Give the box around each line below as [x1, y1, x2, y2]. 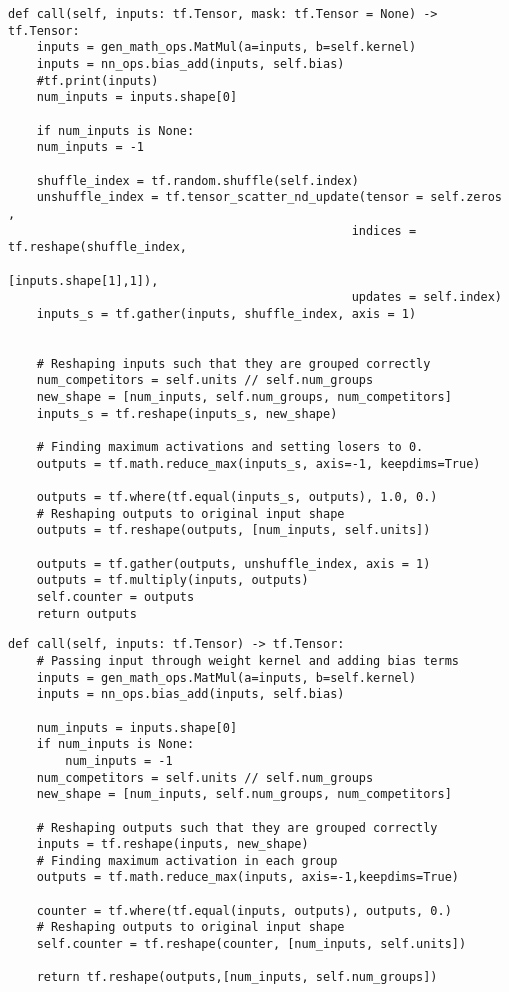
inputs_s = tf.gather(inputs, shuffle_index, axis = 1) [36, 306, 417, 321]
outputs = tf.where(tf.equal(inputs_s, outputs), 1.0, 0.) [36, 490, 438, 505]
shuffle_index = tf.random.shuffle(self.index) [36, 173, 359, 188]
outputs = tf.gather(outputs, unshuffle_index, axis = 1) [36, 556, 431, 571]
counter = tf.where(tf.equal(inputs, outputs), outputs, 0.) [36, 903, 452, 918]
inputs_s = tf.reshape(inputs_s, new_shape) [36, 406, 338, 421]
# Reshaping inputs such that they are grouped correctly [36, 356, 431, 371]
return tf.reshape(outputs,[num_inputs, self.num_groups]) [36, 970, 438, 985]
